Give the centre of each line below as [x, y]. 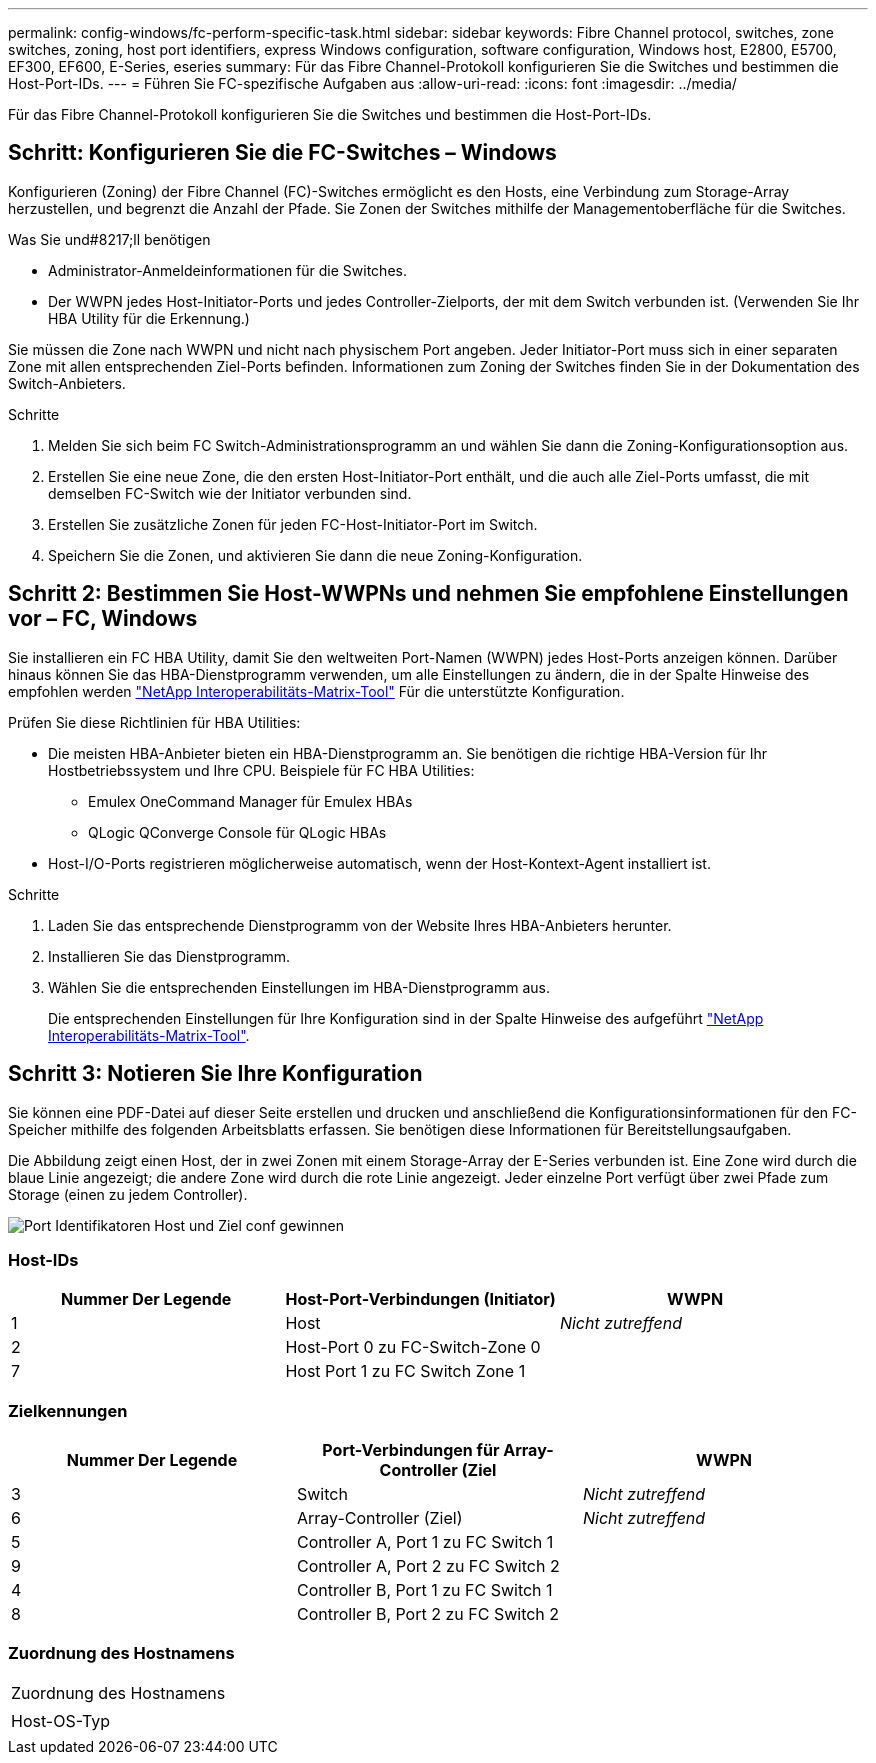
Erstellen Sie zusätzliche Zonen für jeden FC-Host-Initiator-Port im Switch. [293, 524]
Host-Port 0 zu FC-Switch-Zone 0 [413, 1347]
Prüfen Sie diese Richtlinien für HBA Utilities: [154, 722]
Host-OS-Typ [61, 1720]
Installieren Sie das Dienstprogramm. [169, 956]
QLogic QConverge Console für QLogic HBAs [237, 832]
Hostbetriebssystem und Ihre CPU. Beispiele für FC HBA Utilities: [261, 770]
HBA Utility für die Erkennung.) [149, 318]
